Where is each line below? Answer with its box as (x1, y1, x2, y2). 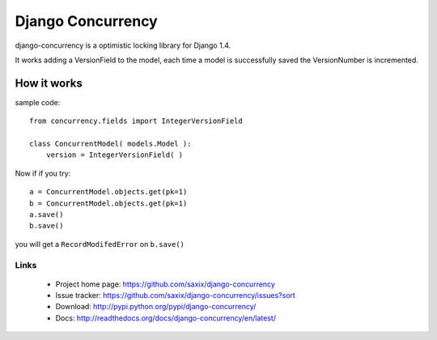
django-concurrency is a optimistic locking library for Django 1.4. (15, 40, 231, 50)
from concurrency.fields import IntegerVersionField (29, 117, 243, 125)
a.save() (29, 210, 64, 219)
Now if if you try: (15, 168, 71, 178)
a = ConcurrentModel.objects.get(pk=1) (29, 187, 188, 197)
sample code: (15, 97, 61, 107)
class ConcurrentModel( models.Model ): (29, 139, 192, 149)
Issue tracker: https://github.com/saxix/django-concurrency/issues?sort (55, 291, 295, 300)
